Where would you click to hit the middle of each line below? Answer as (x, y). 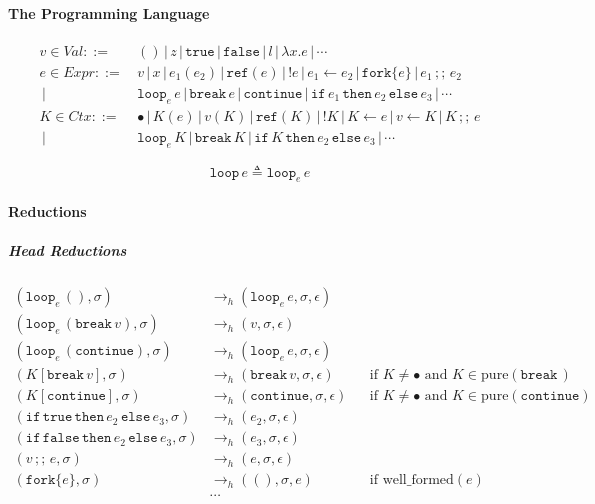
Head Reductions (67, 250)
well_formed (418, 480)
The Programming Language (109, 12)
